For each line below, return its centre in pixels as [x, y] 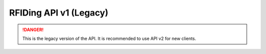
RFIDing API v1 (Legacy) [59, 13]
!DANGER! [33, 30]
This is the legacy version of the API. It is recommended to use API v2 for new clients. [109, 38]
